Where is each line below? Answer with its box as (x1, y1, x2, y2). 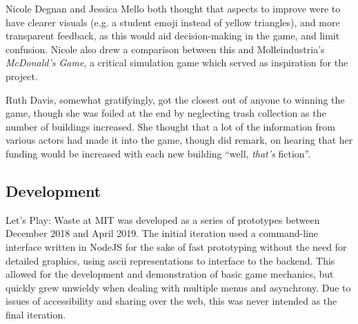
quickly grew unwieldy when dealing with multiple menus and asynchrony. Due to (6, 280, 351, 294)
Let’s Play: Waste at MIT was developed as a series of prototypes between (6, 212, 320, 227)
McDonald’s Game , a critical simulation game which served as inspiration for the (6, 55, 348, 70)
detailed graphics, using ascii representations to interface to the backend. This (6, 253, 335, 267)
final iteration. (6, 307, 66, 321)
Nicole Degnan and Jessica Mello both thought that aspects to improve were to (6, 1, 341, 15)
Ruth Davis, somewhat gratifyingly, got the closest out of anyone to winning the (6, 92, 345, 106)
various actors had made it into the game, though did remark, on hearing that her (6, 133, 353, 147)
